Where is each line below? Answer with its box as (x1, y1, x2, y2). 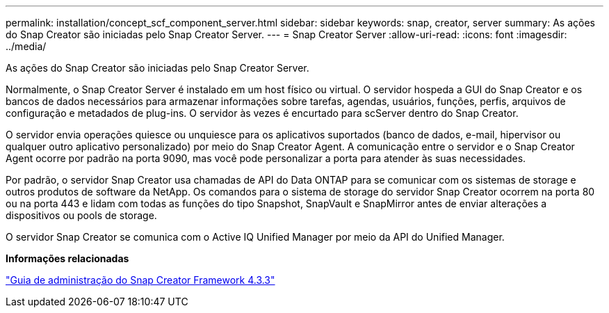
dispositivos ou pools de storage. (6, 209, 157, 221)
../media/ (6, 40, 47, 52)
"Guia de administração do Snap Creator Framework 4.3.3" (6, 274, 275, 286)
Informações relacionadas (6, 252, 129, 264)
